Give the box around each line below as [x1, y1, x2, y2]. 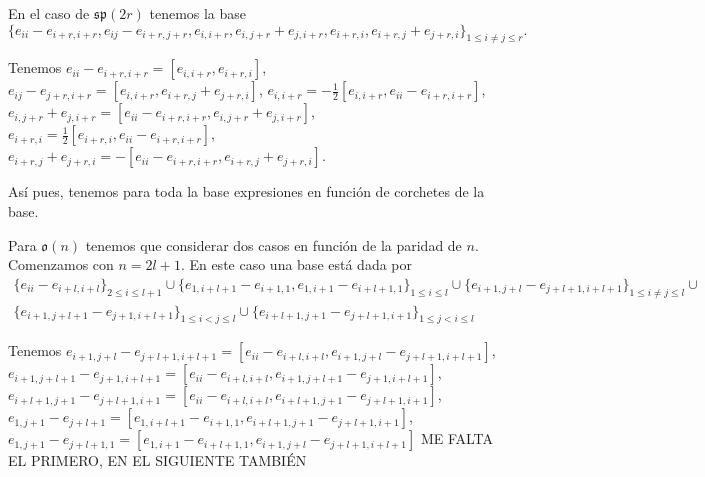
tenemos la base [149, 3, 247, 23]
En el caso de [8, 3, 90, 23]
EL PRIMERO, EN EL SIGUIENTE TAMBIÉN [8, 450, 307, 471]
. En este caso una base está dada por [180, 254, 413, 275]
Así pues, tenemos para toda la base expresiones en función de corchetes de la [8, 181, 485, 202]
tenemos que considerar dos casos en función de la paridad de [85, 234, 462, 255]
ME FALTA [420, 428, 494, 449]
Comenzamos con [8, 254, 114, 275]
